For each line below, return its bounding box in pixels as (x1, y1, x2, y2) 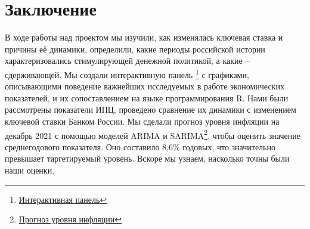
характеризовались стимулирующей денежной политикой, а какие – (5, 54, 250, 67)
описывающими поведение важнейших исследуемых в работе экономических (5, 80, 284, 92)
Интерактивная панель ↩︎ (18, 193, 107, 205)
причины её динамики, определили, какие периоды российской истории (5, 42, 265, 55)
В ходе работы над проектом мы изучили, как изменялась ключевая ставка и (5, 31, 283, 44)
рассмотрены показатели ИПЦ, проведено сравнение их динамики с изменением (5, 103, 296, 116)
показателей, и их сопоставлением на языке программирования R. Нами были (5, 91, 289, 104)
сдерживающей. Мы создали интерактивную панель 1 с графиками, (5, 66, 249, 81)
